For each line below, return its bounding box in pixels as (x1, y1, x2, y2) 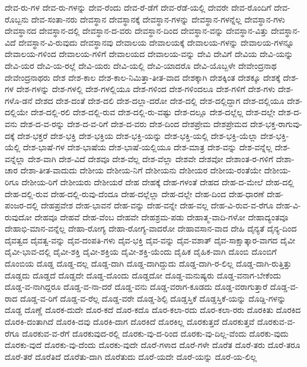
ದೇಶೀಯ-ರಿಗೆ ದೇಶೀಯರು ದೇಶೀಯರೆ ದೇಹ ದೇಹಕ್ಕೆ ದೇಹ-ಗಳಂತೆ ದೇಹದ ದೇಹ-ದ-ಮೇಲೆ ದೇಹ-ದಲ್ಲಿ (21, 175, 294, 188)
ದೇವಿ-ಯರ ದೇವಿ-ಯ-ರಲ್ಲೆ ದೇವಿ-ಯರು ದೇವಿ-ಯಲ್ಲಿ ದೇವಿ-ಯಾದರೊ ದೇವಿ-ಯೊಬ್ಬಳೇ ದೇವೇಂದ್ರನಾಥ (5, 59, 277, 71)
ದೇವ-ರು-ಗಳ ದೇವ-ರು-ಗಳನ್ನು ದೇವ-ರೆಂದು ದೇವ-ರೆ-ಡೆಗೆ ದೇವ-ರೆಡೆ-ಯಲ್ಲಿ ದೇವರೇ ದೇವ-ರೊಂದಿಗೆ (5, 1, 271, 13)
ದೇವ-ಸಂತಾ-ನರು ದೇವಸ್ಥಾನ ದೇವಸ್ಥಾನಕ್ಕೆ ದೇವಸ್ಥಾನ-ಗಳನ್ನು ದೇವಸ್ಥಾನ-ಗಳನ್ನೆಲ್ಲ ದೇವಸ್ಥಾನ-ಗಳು (31, 12, 285, 25)
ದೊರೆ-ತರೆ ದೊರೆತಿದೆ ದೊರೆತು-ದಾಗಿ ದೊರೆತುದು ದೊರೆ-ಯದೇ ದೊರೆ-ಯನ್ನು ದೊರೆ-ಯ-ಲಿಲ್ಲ (5, 350, 257, 362)
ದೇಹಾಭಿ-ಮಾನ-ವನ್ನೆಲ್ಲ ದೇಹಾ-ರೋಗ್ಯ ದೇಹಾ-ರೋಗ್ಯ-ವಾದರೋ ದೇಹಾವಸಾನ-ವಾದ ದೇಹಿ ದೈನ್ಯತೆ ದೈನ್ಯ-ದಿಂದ (5, 222, 297, 235)
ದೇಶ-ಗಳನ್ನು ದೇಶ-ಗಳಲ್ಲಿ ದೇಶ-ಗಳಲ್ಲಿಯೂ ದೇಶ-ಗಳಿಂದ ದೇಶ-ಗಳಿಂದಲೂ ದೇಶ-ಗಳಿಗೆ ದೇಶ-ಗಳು (16, 83, 276, 95)
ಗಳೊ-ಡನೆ (5, 94, 33, 106)
